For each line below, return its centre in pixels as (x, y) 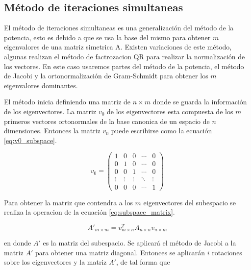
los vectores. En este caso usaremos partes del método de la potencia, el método (124, 66)
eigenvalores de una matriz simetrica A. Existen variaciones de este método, (118, 47)
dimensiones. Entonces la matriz (52, 131)
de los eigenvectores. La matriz (50, 111)
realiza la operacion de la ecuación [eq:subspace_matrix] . (89, 212)
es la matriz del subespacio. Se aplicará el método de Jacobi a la (139, 243)
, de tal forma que (143, 262)
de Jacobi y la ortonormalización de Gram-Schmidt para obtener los (106, 76)
